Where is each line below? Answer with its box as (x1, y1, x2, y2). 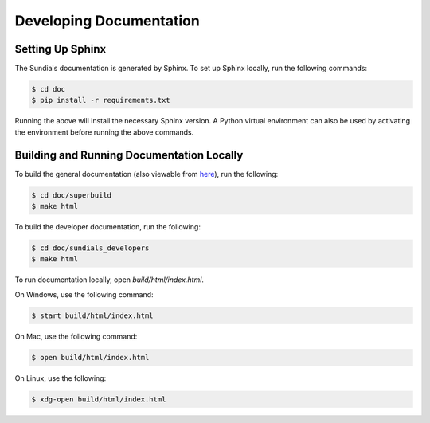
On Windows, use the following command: (14, 289, 154, 299)
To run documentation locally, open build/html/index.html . (14, 275, 205, 284)
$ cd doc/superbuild (31, 190, 111, 199)
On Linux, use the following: (14, 373, 107, 382)
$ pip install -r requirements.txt (31, 96, 170, 105)
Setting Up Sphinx (14, 42, 107, 56)
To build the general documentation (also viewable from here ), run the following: (14, 169, 279, 178)
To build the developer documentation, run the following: (14, 222, 201, 232)
